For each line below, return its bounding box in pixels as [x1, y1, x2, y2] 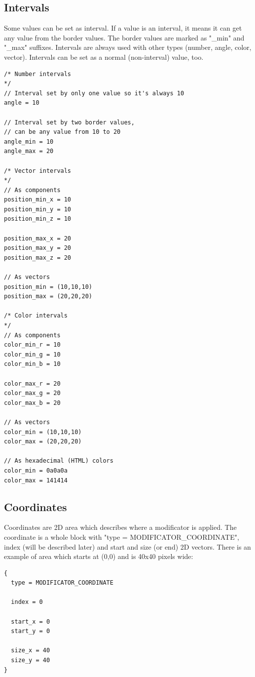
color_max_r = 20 [4, 380, 61, 387]
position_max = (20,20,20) [4, 293, 92, 300]
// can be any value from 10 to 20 [4, 128, 121, 136]
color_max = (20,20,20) [4, 438, 82, 445]
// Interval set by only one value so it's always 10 [4, 89, 184, 97]
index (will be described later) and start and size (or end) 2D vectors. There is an [4, 541, 251, 552]
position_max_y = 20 [4, 244, 72, 252]
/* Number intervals [4, 70, 72, 78]
